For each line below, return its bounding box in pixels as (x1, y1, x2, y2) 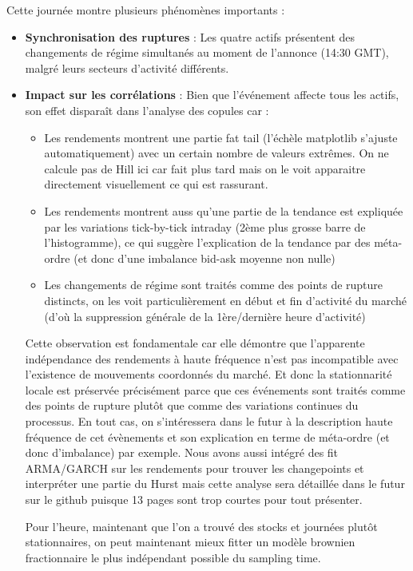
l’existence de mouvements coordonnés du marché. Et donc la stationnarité (25, 366, 392, 383)
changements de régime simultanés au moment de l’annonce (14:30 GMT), (25, 44, 389, 61)
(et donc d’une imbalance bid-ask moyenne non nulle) (73, 249, 336, 266)
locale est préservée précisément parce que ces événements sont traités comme (25, 381, 406, 398)
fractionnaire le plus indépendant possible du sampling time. (25, 549, 321, 565)
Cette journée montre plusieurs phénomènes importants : (6, 2, 285, 18)
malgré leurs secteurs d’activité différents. (25, 59, 229, 76)
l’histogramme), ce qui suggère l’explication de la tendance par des (44, 234, 371, 251)
